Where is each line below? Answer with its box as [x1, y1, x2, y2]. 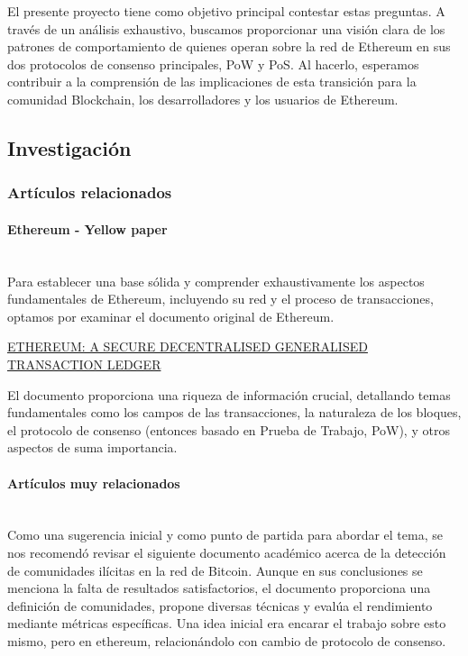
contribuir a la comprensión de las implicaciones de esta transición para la [7, 72, 417, 91]
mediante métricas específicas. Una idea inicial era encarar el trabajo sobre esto [7, 614, 446, 633]
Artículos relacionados [7, 181, 172, 204]
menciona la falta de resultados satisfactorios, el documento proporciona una [7, 579, 431, 597]
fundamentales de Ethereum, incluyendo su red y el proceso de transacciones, [7, 289, 434, 308]
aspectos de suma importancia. [7, 438, 178, 457]
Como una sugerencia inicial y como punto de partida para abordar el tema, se [7, 525, 443, 544]
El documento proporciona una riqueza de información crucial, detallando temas [7, 385, 451, 404]
